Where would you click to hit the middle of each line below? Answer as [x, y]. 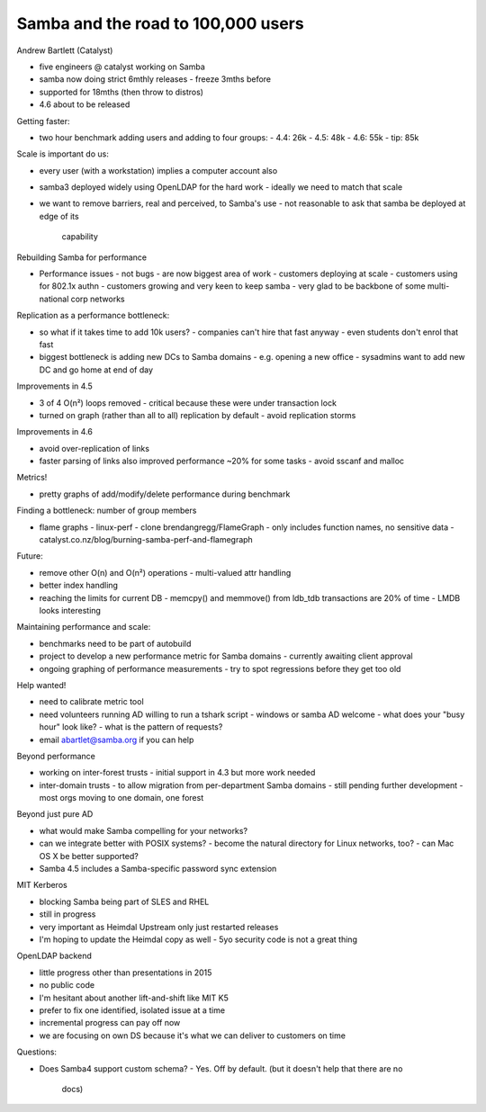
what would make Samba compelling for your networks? [143, 830]
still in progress [67, 914]
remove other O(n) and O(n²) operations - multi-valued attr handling [165, 572]
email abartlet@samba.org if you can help [117, 740]
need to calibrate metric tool [91, 702]
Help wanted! [41, 685]
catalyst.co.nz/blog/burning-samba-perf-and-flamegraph [146, 540]
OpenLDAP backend [54, 956]
